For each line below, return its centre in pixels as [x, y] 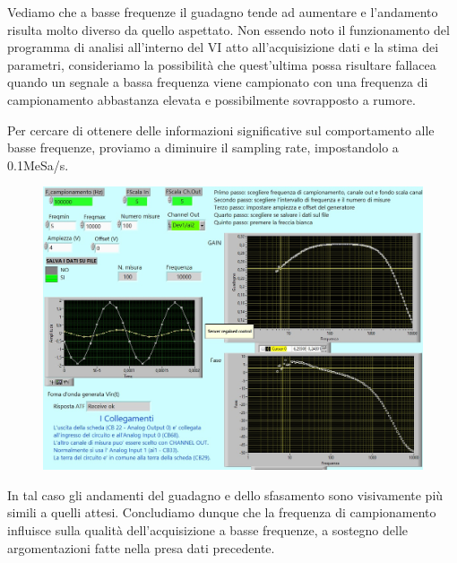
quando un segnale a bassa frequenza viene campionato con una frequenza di [218, 82]
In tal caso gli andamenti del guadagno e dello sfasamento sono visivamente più [225, 494]
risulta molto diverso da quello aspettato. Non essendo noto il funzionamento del [228, 29]
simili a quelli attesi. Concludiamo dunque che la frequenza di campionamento [222, 512]
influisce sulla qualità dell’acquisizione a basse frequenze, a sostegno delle [208, 530]
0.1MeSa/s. [38, 165]
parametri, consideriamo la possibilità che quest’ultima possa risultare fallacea [222, 64]
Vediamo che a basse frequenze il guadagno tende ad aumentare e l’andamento [223, 12]
